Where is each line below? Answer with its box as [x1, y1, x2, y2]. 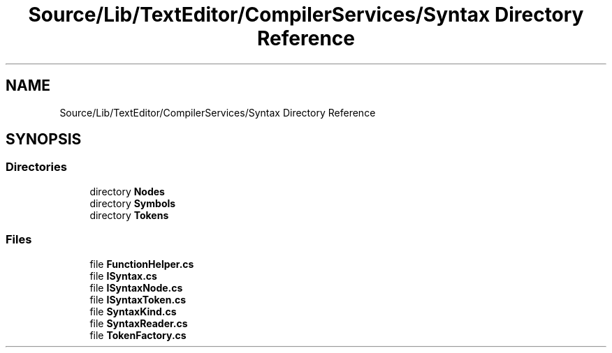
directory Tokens [89, 209, 169, 221]
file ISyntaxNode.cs [89, 281, 183, 294]
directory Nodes [89, 185, 165, 197]
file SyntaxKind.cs [89, 305, 177, 317]
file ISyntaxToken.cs [89, 293, 187, 306]
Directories [6, 160, 67, 174]
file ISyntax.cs [89, 269, 157, 282]
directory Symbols [89, 197, 176, 209]
